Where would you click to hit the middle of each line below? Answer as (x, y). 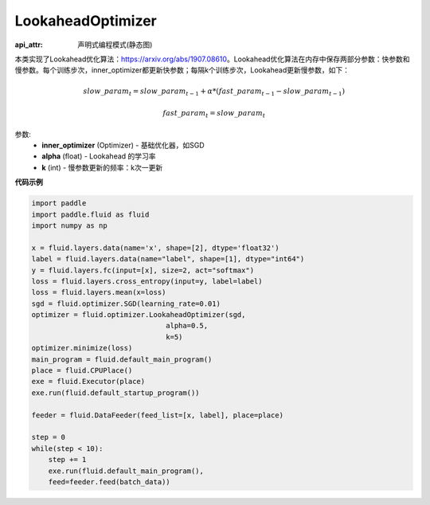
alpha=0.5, (187, 326)
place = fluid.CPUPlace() (82, 371)
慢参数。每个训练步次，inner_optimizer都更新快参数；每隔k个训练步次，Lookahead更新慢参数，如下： (182, 70)
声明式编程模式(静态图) (115, 45)
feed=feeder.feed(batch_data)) (109, 482)
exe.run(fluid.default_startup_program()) (115, 393)
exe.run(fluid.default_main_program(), (126, 471)
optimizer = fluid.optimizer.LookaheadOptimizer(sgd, (139, 315)
